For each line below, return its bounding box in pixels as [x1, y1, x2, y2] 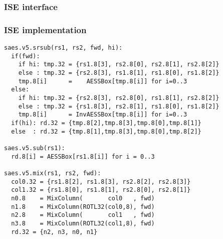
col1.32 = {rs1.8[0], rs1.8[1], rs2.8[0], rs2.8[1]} [11, 186, 191, 194]
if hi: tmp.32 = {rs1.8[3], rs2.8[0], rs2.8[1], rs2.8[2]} [18, 61, 219, 68]
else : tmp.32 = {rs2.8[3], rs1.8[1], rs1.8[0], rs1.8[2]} [18, 69, 219, 77]
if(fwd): [11, 52, 40, 60]
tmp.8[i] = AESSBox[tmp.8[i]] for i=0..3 [18, 77, 187, 85]
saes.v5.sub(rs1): [4, 144, 65, 152]
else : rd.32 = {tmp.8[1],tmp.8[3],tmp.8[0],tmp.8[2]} [11, 128, 201, 135]
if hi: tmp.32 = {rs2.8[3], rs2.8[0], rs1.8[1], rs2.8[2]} [18, 94, 219, 101]
